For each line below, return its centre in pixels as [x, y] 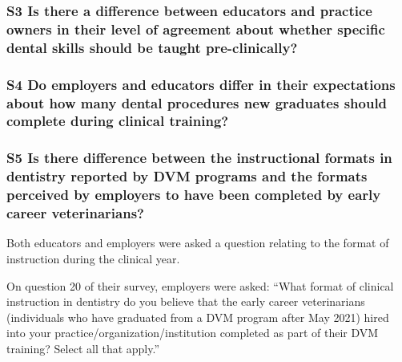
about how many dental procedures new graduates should [197, 102]
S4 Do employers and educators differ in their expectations [201, 84]
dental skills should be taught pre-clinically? [152, 47]
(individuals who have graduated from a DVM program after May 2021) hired [198, 317]
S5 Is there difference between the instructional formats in [199, 158]
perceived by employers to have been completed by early [194, 195]
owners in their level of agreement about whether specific [196, 28]
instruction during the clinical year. [93, 258]
